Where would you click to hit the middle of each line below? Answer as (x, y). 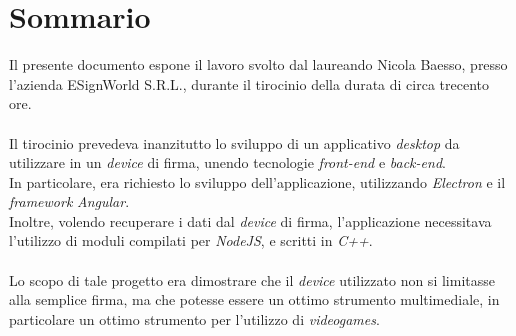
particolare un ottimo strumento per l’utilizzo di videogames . (194, 318)
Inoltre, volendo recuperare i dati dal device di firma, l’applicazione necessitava (250, 220)
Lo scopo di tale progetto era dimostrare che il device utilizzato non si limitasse (252, 279)
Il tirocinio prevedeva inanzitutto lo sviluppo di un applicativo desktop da (234, 142)
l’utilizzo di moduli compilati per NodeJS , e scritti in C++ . (191, 240)
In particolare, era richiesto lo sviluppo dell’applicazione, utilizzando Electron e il (257, 181)
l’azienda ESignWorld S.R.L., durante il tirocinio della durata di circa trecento (249, 83)
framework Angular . (69, 201)
